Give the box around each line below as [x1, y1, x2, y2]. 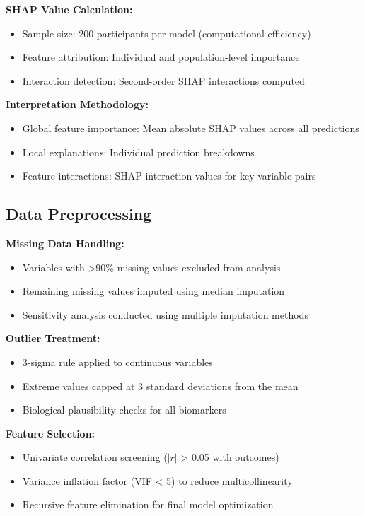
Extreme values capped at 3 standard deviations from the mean [22, 378, 299, 393]
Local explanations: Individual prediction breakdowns [22, 144, 255, 159]
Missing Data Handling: [6, 235, 124, 250]
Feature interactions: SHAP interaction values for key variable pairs [22, 168, 316, 183]
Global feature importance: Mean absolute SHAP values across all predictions [22, 120, 359, 135]
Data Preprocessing [6, 203, 152, 225]
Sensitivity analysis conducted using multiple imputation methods [22, 307, 308, 322]
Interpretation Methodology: [6, 97, 149, 112]
